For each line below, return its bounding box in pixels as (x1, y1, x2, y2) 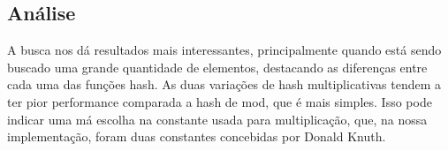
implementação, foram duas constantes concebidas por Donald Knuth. (7, 127, 386, 146)
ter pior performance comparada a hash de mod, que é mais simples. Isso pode (7, 92, 432, 110)
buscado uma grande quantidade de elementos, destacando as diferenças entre (7, 57, 428, 76)
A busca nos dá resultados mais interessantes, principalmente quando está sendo (7, 41, 442, 59)
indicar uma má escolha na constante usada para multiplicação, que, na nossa (7, 109, 428, 128)
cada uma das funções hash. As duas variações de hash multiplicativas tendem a (7, 75, 442, 94)
